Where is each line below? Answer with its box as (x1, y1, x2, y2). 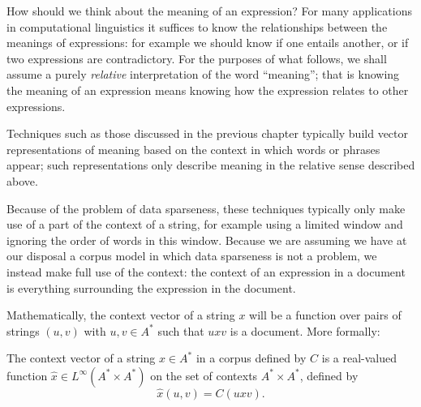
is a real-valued (321, 349, 397, 366)
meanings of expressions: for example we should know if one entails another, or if (6, 34, 409, 51)
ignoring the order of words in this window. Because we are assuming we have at (6, 231, 407, 248)
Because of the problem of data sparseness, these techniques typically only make (6, 199, 406, 216)
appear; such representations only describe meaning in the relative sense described (6, 156, 415, 174)
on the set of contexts (150, 366, 258, 383)
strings (6, 322, 40, 339)
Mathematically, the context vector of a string (6, 306, 235, 323)
